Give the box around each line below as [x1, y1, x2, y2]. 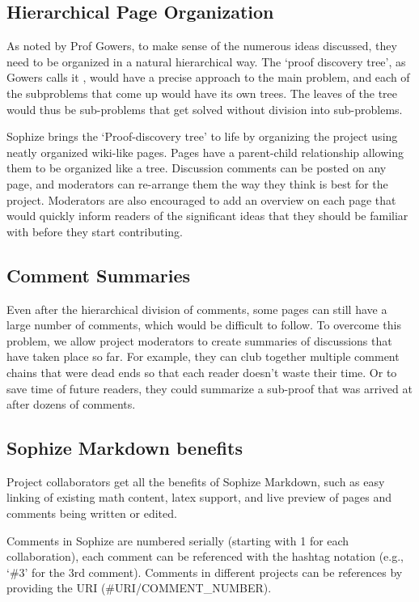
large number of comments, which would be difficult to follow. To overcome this [6, 316, 401, 333]
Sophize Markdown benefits [6, 435, 243, 460]
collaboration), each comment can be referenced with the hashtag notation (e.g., [6, 548, 404, 565]
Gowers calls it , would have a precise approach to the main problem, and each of [6, 69, 410, 86]
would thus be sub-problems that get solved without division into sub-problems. [6, 100, 403, 117]
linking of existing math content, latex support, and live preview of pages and [6, 489, 391, 506]
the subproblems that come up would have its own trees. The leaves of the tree [6, 84, 398, 101]
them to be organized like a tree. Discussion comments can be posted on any [6, 159, 387, 176]
